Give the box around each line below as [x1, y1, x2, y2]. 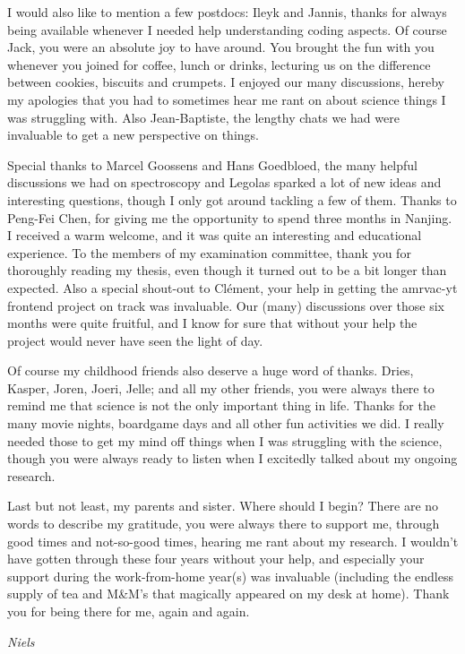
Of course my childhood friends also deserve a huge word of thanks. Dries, [7, 361, 414, 380]
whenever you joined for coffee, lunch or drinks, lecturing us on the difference [7, 55, 431, 73]
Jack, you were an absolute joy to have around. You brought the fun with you [7, 38, 435, 56]
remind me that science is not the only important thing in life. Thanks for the [7, 396, 435, 415]
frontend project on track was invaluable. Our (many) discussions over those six [7, 296, 445, 314]
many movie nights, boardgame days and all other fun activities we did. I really [7, 414, 444, 433]
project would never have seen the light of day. [7, 331, 263, 349]
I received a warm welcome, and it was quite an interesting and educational [7, 226, 422, 245]
